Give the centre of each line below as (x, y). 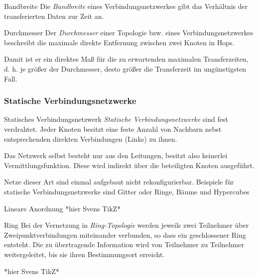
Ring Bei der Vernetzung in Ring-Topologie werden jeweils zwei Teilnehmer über (127, 225)
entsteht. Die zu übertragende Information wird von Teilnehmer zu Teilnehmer (124, 244)
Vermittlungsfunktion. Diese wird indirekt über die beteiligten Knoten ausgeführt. (129, 165)
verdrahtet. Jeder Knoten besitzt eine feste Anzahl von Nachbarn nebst (113, 129)
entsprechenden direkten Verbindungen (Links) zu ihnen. (91, 139)
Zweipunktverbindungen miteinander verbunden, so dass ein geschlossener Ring (125, 234)
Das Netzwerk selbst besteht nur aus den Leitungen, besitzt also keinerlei (116, 155)
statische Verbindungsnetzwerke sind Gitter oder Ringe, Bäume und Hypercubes (127, 191)
